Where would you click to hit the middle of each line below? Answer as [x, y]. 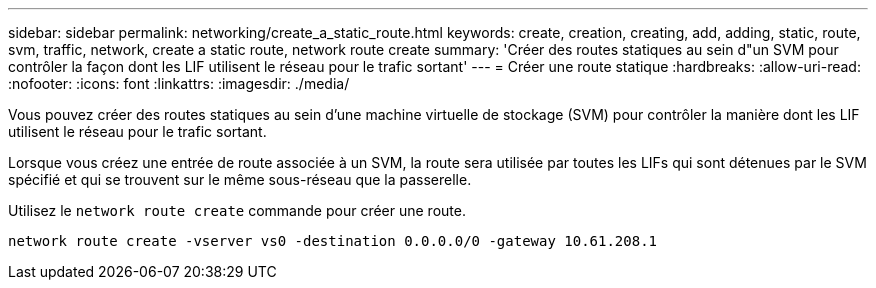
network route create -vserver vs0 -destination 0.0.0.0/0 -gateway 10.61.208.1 [333, 241]
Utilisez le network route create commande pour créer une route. [237, 210]
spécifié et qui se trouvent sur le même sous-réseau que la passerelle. [240, 179]
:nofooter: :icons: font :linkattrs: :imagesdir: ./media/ [179, 83]
